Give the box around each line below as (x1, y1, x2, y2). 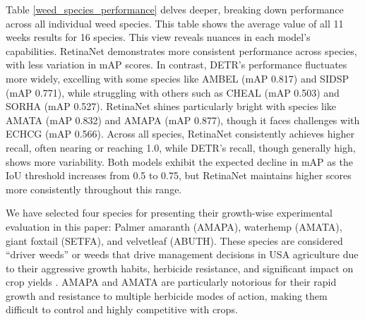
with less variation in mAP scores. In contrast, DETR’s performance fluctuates (6, 57, 347, 72)
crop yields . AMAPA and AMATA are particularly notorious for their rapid (6, 274, 337, 289)
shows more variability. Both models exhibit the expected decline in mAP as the (6, 154, 353, 169)
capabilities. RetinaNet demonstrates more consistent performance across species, (6, 43, 357, 58)
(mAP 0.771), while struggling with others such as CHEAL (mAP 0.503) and (6, 85, 340, 99)
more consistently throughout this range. (6, 181, 182, 196)
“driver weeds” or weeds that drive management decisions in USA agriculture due (6, 247, 359, 262)
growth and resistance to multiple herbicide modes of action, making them (6, 288, 328, 303)
